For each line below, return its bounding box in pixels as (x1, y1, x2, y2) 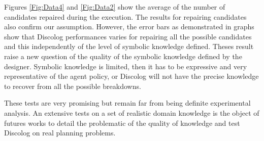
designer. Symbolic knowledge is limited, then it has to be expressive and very (4, 61, 247, 71)
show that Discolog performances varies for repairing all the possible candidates (4, 31, 252, 41)
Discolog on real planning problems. (4, 127, 116, 138)
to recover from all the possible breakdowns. (4, 80, 141, 91)
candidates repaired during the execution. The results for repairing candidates (4, 11, 247, 22)
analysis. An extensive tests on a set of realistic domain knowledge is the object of (4, 107, 259, 118)
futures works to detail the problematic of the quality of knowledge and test (4, 117, 240, 128)
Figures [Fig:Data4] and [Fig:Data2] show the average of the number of (4, 2, 225, 12)
